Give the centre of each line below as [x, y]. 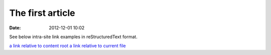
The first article [42, 13]
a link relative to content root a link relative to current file [68, 46]
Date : [15, 28]
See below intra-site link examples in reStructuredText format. [73, 37]
